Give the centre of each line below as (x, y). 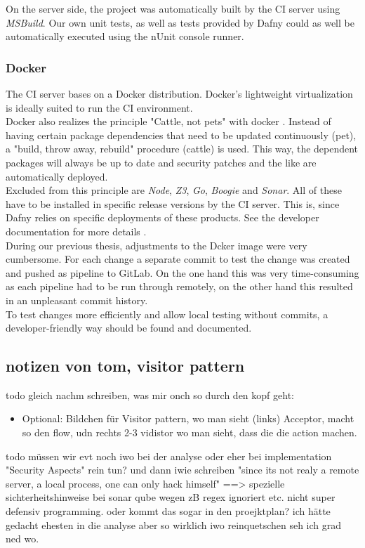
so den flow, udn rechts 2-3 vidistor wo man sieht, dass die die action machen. (190, 432)
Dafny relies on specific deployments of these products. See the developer (162, 217)
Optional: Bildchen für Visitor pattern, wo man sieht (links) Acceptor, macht (188, 418)
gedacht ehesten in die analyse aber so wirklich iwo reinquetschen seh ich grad (174, 524)
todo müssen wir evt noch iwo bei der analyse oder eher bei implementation (169, 456)
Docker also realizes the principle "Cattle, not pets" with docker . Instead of (168, 121)
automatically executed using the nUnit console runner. (125, 36)
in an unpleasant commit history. (77, 300)
